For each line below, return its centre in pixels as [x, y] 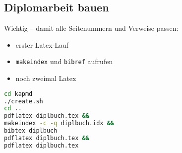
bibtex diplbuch [31, 131]
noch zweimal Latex [46, 78]
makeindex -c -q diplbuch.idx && [59, 123]
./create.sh [24, 101]
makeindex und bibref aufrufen [64, 61]
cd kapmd [18, 94]
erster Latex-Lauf [42, 44]
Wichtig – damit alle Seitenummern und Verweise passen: [91, 28]
